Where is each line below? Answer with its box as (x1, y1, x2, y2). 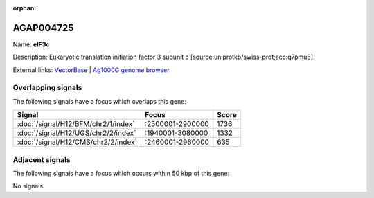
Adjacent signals (12, 154, 71, 164)
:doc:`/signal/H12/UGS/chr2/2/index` (17, 128, 136, 138)
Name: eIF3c (12, 40, 50, 48)
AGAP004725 (12, 21, 74, 34)
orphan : (12, 4, 37, 12)
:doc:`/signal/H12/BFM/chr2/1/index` (17, 119, 135, 129)
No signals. (12, 182, 45, 190)
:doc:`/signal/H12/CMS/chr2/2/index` (17, 137, 138, 147)
